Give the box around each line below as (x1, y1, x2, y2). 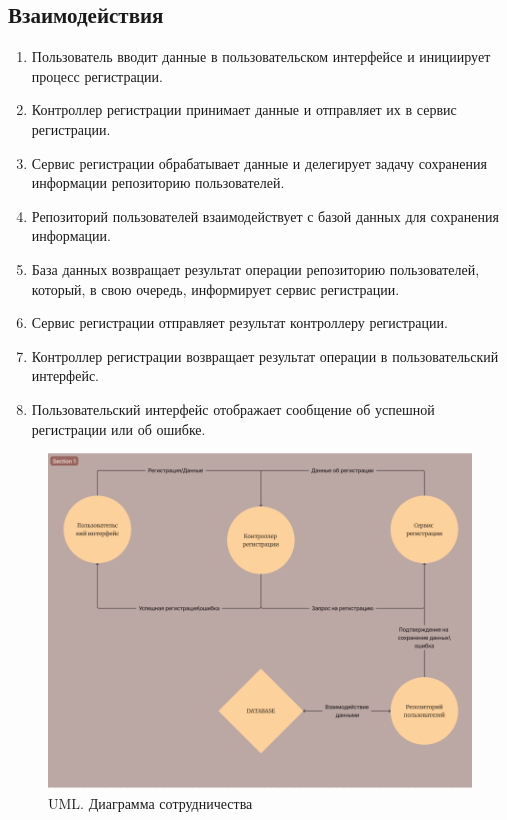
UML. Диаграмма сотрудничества (48, 792, 253, 813)
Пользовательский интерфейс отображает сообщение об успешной (31, 398, 435, 419)
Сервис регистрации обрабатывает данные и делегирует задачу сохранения (31, 152, 487, 173)
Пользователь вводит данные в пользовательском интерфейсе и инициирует (31, 46, 491, 67)
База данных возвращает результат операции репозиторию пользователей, (31, 258, 480, 279)
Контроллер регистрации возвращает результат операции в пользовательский (31, 345, 499, 366)
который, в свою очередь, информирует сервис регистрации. (31, 278, 400, 299)
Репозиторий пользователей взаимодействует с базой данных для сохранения (31, 205, 499, 226)
